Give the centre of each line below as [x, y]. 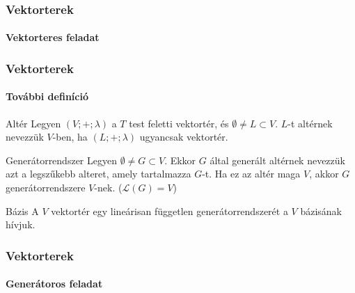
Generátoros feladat [54, 284]
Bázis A [22, 211]
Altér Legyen [33, 123]
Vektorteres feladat [53, 37]
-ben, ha [70, 137]
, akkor [324, 174]
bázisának [321, 211]
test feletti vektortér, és [179, 123]
